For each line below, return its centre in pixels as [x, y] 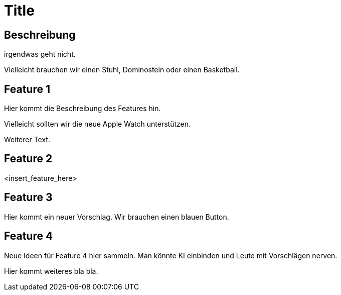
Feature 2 [28, 159]
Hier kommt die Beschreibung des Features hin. [82, 109]
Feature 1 [27, 89]
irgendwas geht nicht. [40, 54]
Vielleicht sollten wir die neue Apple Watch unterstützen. [97, 124]
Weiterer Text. [27, 140]
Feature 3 [28, 198]
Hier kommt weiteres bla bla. [51, 271]
